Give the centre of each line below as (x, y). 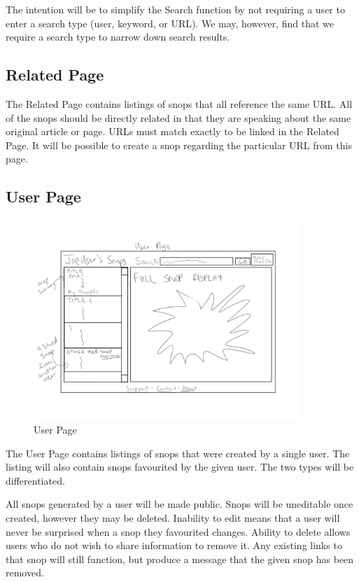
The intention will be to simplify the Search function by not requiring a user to (175, 9)
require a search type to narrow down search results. (118, 37)
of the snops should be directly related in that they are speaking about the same (178, 117)
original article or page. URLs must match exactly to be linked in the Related (173, 131)
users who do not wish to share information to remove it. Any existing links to (174, 545)
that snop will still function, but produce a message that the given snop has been (180, 559)
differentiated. (35, 480)
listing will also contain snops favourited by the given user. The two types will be (180, 467)
